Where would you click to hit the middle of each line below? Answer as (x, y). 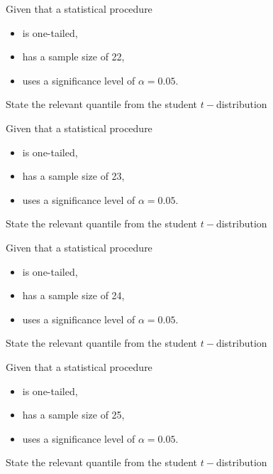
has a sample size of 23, (73, 176)
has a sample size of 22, (73, 56)
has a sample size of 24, (73, 295)
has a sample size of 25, (73, 415)
